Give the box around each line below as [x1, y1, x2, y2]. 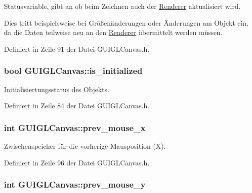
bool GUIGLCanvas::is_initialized [4, 64, 143, 77]
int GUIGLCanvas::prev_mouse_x [4, 121, 146, 133]
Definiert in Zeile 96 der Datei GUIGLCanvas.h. [4, 157, 150, 167]
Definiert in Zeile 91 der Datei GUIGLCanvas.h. [4, 43, 150, 54]
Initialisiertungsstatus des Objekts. [4, 84, 109, 94]
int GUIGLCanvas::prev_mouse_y [4, 178, 146, 191]
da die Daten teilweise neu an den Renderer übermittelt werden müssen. [4, 27, 223, 37]
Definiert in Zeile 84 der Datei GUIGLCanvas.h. [4, 100, 150, 111]
